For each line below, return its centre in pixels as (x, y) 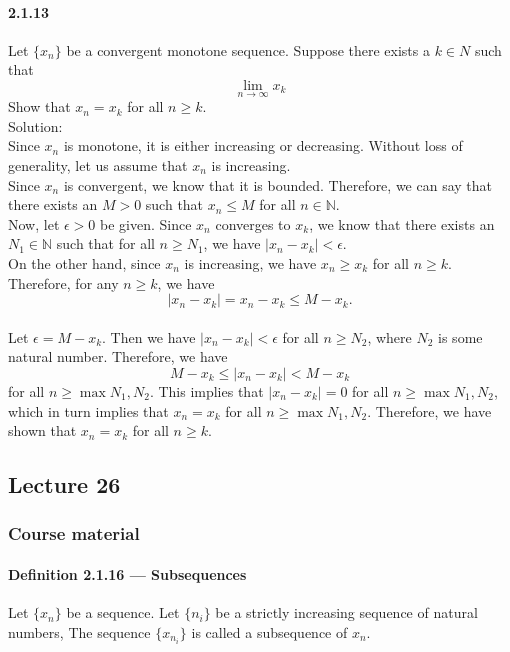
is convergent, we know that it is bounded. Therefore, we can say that (278, 184)
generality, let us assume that (98, 164)
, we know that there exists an (402, 223)
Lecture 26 (64, 484)
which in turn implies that (88, 410)
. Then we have (149, 336)
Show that (39, 106)
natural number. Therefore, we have (118, 356)
